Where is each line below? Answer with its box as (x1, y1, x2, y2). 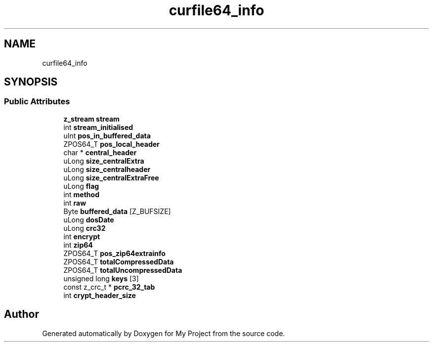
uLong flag (63, 181, 99, 190)
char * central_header (63, 148, 137, 157)
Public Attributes (4, 96, 70, 107)
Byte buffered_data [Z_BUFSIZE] (63, 207, 171, 216)
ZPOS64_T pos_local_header (63, 139, 160, 148)
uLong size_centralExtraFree (63, 173, 159, 182)
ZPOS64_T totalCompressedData (63, 257, 174, 266)
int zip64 (63, 240, 93, 249)
